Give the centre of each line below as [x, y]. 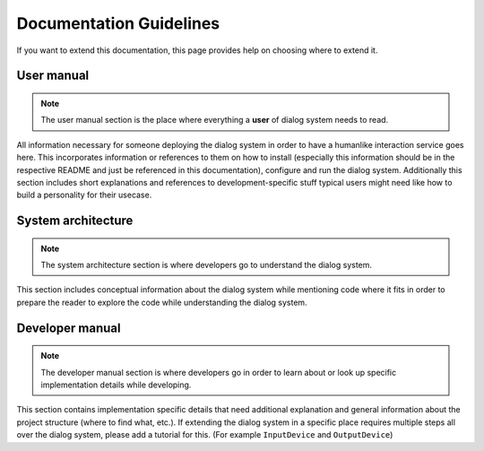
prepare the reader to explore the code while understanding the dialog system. [162, 302]
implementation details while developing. [116, 385]
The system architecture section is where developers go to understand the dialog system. [206, 265]
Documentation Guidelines [118, 23]
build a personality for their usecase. [84, 195]
